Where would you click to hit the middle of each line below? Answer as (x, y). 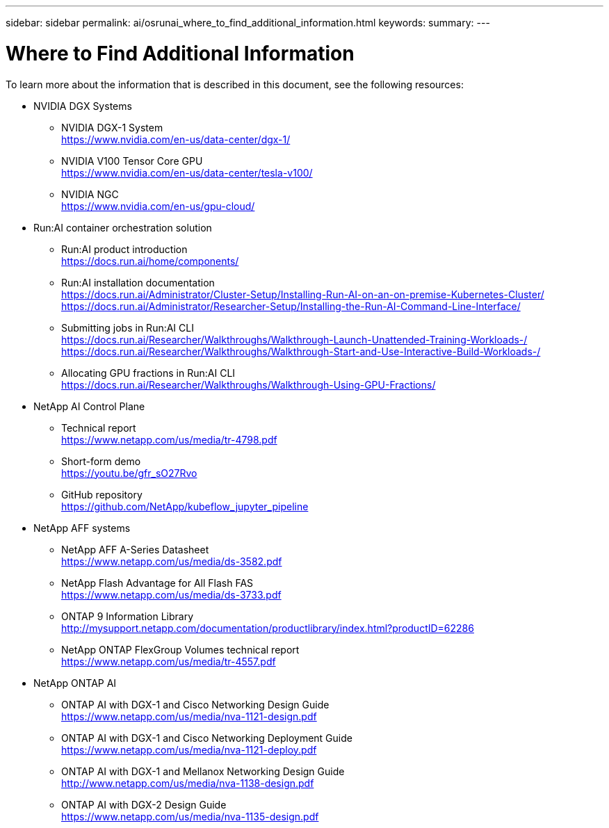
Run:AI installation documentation (138, 282)
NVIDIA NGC (90, 194)
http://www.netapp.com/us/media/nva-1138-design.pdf (188, 783)
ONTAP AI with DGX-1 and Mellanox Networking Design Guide (203, 771)
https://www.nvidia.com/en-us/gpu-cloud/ (158, 206)
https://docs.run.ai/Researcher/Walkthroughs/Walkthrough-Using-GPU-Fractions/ (249, 384)
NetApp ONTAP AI (75, 683)
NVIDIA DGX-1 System (112, 127)
